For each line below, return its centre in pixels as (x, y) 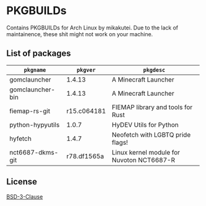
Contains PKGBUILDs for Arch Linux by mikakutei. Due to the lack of (93, 28)
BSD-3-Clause (25, 196)
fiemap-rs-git (30, 111)
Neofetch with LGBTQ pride (151, 134)
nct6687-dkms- (34, 152)
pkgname (35, 70)
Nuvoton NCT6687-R (143, 160)
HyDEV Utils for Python (145, 124)
